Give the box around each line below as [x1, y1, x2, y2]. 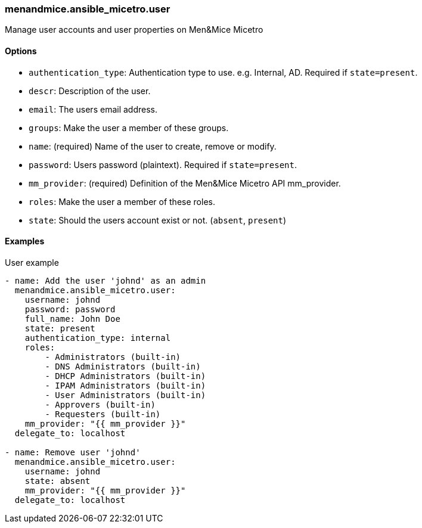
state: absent [24, 476, 91, 486]
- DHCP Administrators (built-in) [45, 371, 206, 381]
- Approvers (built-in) [45, 399, 156, 409]
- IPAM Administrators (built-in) [45, 380, 206, 390]
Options [5, 45, 37, 56]
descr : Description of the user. [29, 85, 151, 96]
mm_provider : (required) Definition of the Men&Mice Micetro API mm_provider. [29, 178, 341, 188]
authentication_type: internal [24, 333, 171, 343]
